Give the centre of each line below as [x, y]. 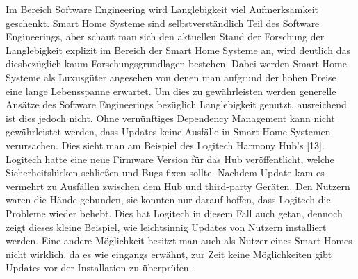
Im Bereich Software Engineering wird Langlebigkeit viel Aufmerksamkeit [162, 9]
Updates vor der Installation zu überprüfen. [99, 268]
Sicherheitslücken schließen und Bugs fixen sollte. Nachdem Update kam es [165, 172]
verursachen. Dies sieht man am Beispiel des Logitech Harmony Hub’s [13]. [165, 145]
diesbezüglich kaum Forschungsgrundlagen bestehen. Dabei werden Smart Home [176, 64]
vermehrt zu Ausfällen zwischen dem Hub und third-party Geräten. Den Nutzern [178, 186]
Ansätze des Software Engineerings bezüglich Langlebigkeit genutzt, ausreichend [176, 104]
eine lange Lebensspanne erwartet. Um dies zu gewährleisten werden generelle [171, 91]
